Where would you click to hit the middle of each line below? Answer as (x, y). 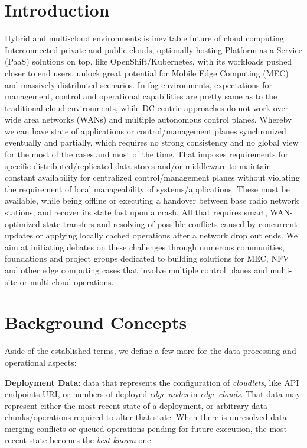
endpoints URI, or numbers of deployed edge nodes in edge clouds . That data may (153, 394)
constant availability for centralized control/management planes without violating (152, 177)
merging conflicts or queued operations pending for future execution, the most (146, 428)
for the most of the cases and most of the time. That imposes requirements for (147, 154)
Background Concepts (96, 322)
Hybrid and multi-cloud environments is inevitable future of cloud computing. (146, 38)
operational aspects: (41, 362)
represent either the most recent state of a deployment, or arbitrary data (136, 405)
